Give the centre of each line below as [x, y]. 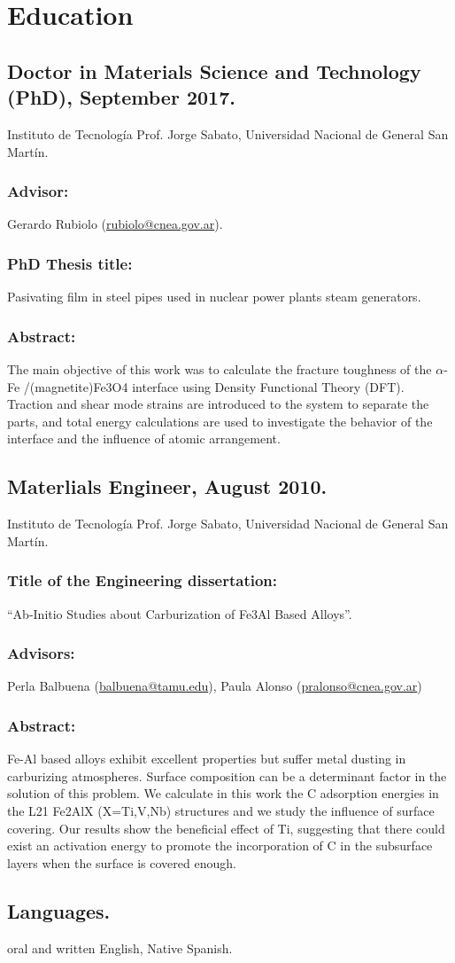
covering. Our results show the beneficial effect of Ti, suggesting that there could [226, 828]
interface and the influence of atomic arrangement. [144, 438]
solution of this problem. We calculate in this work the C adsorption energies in [223, 793]
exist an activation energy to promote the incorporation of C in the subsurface [220, 846]
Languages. [59, 910]
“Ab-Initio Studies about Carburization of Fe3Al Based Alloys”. [180, 613]
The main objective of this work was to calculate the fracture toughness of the [220, 369]
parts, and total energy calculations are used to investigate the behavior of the [220, 421]
